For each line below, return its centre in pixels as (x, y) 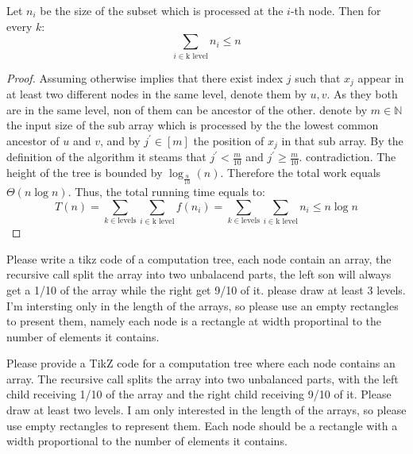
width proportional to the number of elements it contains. (147, 441)
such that (318, 77)
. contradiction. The (347, 157)
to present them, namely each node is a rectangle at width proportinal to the (194, 321)
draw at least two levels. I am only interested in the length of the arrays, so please (206, 410)
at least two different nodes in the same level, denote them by (156, 93)
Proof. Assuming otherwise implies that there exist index (145, 77)
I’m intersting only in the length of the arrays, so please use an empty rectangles (203, 305)
